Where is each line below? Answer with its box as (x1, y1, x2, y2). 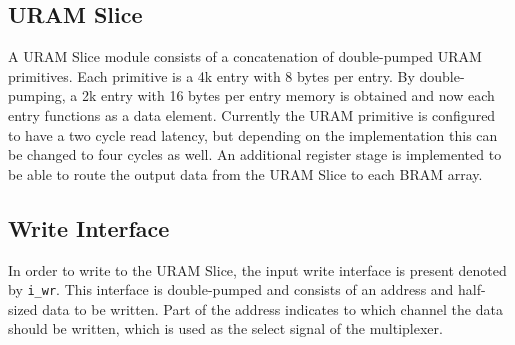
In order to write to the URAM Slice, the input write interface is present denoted (8, 259, 507, 280)
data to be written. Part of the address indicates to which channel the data (42, 298, 503, 319)
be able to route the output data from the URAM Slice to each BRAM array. (8, 163, 483, 184)
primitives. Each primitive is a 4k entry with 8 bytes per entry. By (8, 65, 415, 86)
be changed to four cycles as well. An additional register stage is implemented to (8, 144, 502, 165)
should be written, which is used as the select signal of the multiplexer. (8, 318, 443, 339)
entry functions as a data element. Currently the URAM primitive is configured (8, 104, 496, 125)
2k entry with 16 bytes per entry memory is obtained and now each (81, 85, 495, 106)
